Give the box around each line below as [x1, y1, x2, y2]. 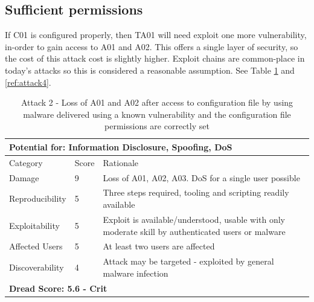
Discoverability [9, 261, 64, 273]
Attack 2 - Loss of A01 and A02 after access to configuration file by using [21, 96, 293, 109]
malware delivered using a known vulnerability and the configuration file [23, 108, 291, 120]
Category [9, 156, 43, 169]
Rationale [103, 156, 139, 169]
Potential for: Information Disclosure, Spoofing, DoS [9, 140, 232, 153]
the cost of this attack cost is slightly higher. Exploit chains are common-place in [5, 52, 305, 65]
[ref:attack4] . [5, 75, 51, 88]
